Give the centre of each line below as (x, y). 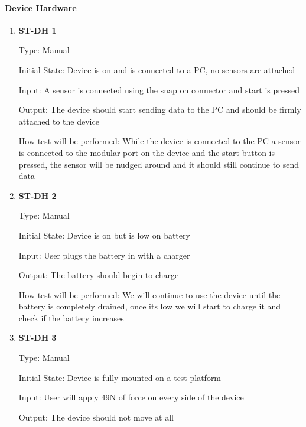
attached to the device (59, 121)
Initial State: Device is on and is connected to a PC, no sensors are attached (157, 69)
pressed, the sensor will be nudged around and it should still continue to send (159, 164)
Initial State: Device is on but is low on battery (104, 235)
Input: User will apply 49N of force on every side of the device (131, 397)
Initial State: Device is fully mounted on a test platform (120, 377)
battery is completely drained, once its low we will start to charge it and (150, 306)
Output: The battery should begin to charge (99, 275)
